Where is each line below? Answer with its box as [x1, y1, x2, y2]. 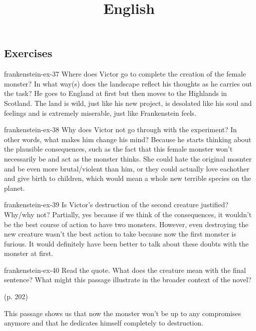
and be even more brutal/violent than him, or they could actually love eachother [4, 163, 250, 173]
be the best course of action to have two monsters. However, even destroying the [4, 219, 249, 229]
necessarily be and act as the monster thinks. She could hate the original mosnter [4, 153, 252, 164]
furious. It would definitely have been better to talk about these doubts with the [4, 238, 249, 248]
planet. [4, 182, 25, 193]
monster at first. [4, 248, 54, 258]
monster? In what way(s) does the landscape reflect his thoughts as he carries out [4, 78, 253, 88]
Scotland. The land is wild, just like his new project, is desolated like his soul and [4, 97, 252, 108]
